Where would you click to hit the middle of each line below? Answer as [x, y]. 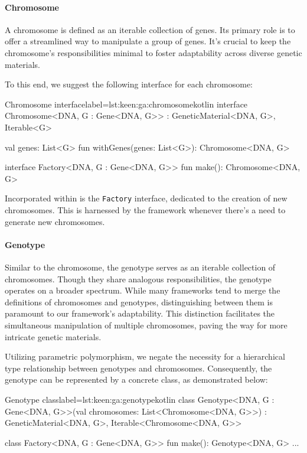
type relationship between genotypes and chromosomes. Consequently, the [138, 368]
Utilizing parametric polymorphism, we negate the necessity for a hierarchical [145, 356]
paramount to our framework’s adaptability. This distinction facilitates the [140, 313]
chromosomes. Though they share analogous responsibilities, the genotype [138, 278]
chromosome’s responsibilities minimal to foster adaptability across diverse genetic [153, 52]
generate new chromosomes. [55, 221]
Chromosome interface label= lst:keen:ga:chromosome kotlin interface [126, 104]
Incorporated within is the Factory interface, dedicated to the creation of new [146, 198]
